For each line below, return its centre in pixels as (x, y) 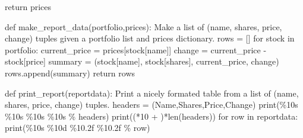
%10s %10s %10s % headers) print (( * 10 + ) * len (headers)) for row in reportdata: (151, 116)
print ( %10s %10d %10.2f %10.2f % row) (78, 128)
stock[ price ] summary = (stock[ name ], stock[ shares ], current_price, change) (142, 61)
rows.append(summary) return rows (70, 73)
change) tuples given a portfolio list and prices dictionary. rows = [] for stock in (150, 38)
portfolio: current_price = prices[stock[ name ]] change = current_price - (136, 49)
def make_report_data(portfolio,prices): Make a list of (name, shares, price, (143, 26)
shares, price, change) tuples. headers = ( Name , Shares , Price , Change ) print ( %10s (151, 105)
